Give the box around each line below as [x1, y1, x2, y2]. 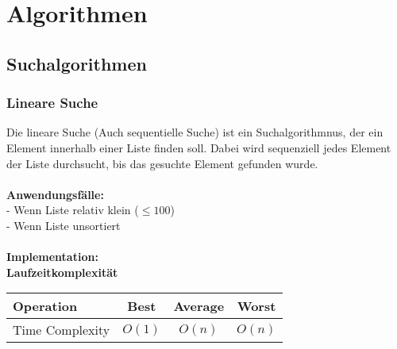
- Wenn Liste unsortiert [6, 217, 121, 233]
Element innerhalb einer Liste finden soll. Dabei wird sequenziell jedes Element [6, 139, 391, 155]
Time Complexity [13, 320, 110, 339]
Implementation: [6, 248, 98, 265]
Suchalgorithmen [6, 51, 147, 75]
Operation [13, 297, 78, 316]
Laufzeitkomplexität [6, 263, 118, 280]
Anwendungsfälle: [6, 186, 104, 202]
